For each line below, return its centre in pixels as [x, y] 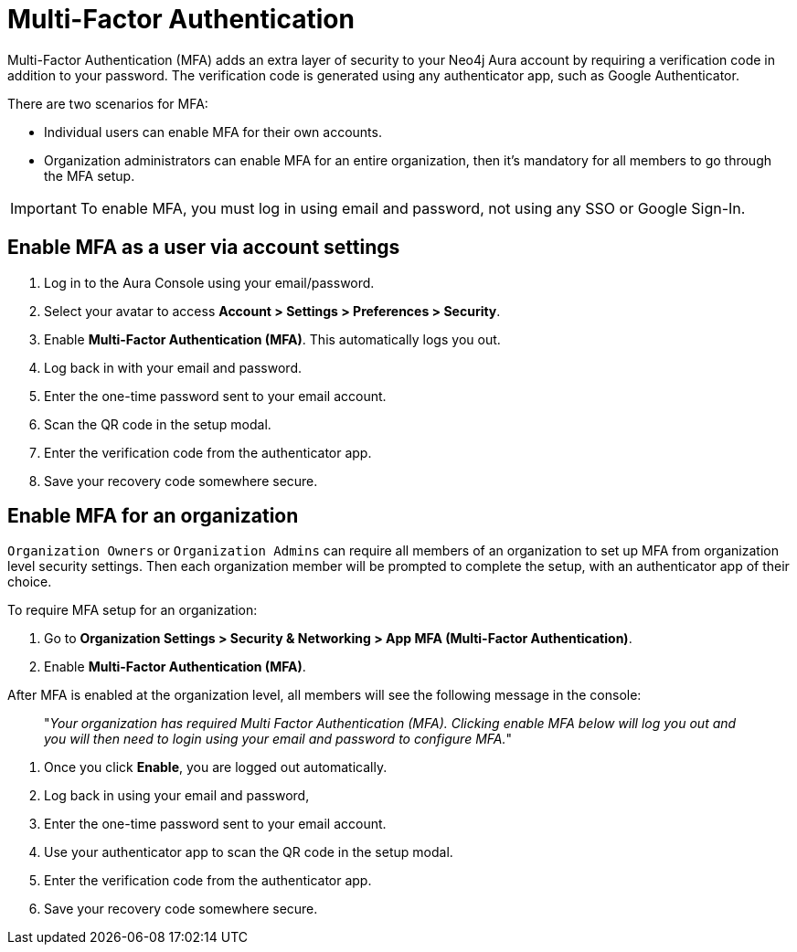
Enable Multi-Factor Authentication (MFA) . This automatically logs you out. [272, 339]
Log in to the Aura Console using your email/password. [209, 282]
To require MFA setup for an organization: [133, 610]
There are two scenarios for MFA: [108, 103]
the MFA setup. [90, 175]
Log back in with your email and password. [173, 367]
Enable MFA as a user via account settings [204, 248]
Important [43, 208]
